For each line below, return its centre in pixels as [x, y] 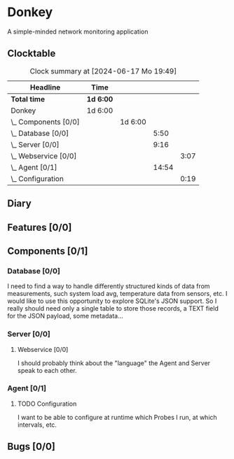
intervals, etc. [37, 425]
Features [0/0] [40, 227]
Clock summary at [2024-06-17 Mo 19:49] [103, 71]
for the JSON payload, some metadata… [66, 316]
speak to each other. [47, 370]
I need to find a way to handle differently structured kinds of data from [109, 286]
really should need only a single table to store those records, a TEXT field [113, 309]
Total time [28, 99]
